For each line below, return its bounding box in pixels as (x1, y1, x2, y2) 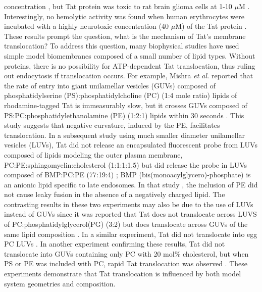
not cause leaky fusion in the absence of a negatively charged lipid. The (4, 189, 225, 200)
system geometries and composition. (4, 278, 116, 288)
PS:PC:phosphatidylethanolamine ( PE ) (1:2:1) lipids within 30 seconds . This (4, 110, 244, 120)
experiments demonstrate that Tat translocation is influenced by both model (4, 268, 241, 279)
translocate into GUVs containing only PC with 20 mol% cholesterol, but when (4, 248, 249, 259)
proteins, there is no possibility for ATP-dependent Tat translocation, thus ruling (4, 60, 255, 71)
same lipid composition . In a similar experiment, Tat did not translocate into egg (4, 228, 257, 239)
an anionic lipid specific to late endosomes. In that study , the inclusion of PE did (4, 179, 258, 189)
